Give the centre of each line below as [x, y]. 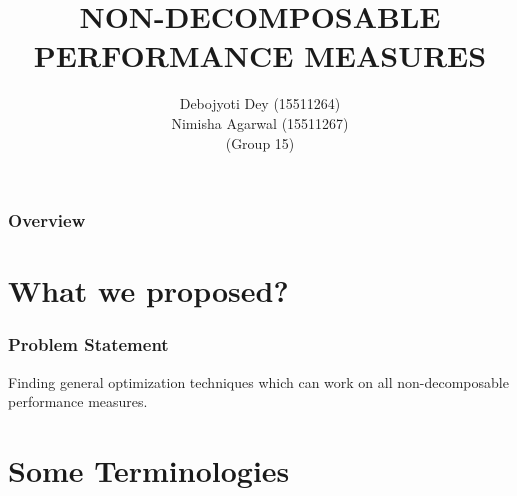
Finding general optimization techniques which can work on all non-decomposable [258, 381]
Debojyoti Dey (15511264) [260, 103]
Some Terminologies [149, 469]
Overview [47, 220]
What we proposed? [148, 290]
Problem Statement [88, 344]
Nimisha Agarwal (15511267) [260, 122]
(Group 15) [260, 142]
